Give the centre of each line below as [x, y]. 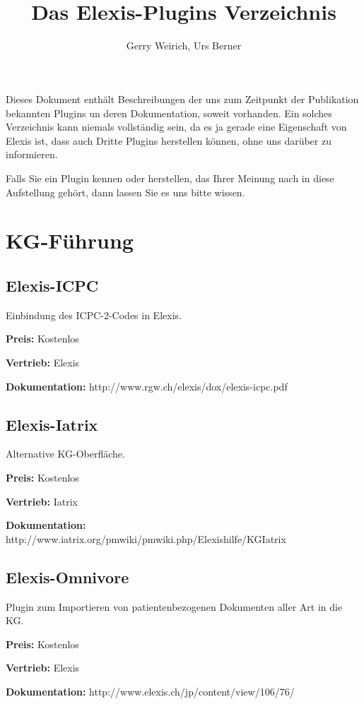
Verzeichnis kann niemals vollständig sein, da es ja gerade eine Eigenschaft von [176, 127]
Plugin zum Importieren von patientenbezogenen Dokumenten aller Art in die [174, 606]
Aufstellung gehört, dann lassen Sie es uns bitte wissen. [125, 192]
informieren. [32, 154]
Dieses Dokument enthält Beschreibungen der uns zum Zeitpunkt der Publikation [182, 99]
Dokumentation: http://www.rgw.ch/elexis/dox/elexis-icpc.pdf [147, 386]
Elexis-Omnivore [67, 577]
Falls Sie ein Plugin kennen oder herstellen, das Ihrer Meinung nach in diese [170, 178]
